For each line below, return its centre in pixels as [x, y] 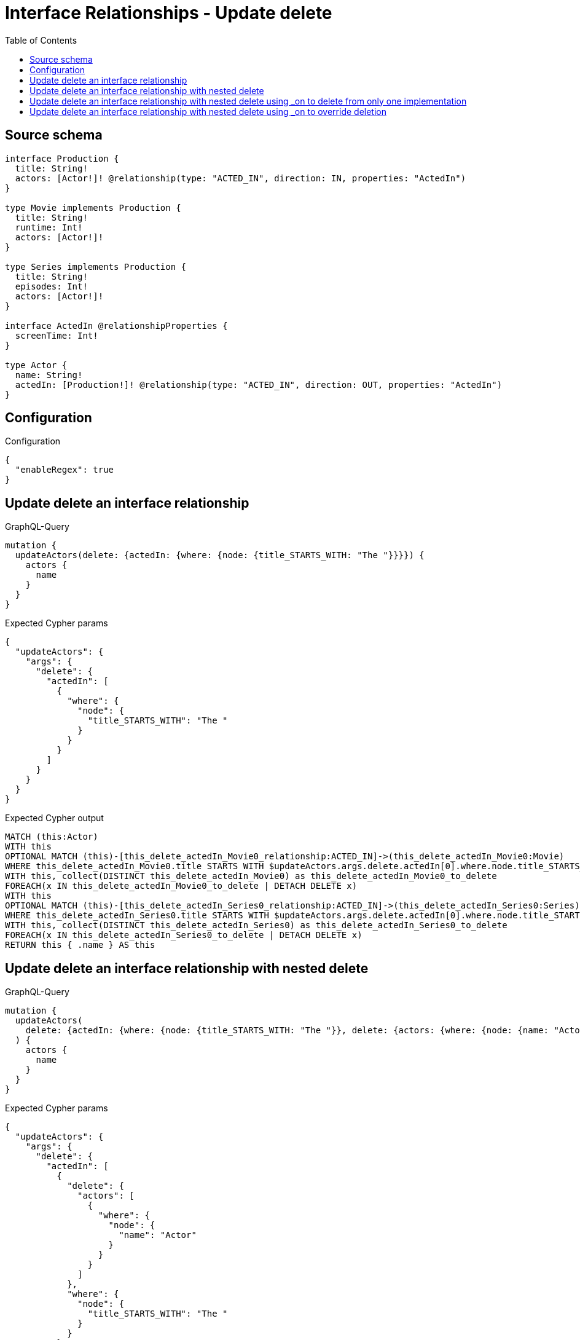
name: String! [49, 375]
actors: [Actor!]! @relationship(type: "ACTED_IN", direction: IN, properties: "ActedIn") [241, 178]
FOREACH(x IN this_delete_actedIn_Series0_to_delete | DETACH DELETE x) [184, 935]
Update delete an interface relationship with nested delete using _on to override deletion [208, 111]
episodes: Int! [51, 286]
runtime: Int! [49, 227]
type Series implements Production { [96, 266]
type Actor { [36, 365]
